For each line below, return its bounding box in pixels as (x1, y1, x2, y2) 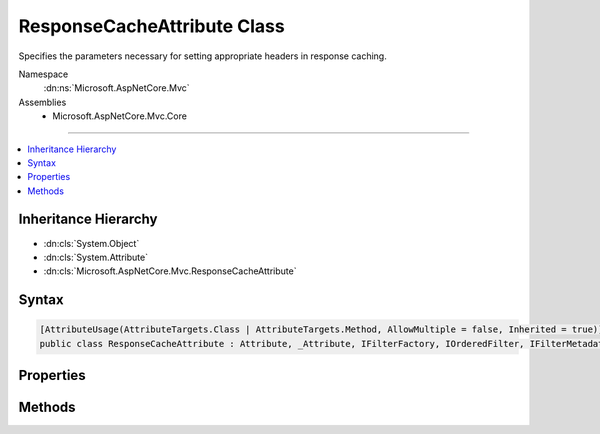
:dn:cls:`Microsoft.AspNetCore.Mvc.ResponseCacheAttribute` (43, 265, 297, 277)
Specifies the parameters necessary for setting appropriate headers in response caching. (18, 50, 387, 62)
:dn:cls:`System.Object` (43, 237, 140, 249)
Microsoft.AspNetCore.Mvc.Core (52, 110, 187, 122)
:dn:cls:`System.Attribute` (43, 251, 149, 263)
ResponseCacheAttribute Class (18, 15, 285, 37)
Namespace (18, 68, 69, 80)
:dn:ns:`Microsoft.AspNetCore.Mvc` (43, 82, 190, 94)
